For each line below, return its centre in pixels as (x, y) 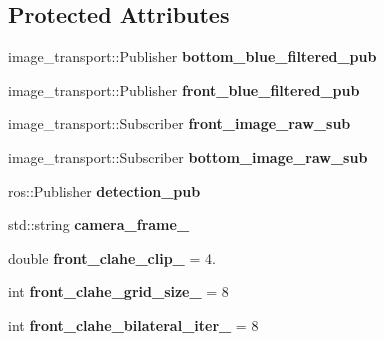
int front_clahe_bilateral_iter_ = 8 (133, 324)
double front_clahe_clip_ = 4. (112, 257)
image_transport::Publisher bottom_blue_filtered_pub (192, 56)
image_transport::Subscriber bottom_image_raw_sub (188, 156)
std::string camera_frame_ (99, 224)
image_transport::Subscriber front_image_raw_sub (179, 123)
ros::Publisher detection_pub (104, 190)
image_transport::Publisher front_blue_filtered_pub (184, 89)
